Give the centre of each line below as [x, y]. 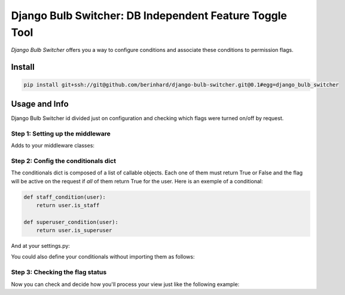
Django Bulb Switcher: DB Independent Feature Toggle [149, 16]
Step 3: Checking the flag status [59, 272]
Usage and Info [40, 104]
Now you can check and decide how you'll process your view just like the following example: [125, 284]
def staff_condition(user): [65, 197]
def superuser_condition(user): [71, 222]
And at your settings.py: [40, 246]
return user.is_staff [68, 205]
